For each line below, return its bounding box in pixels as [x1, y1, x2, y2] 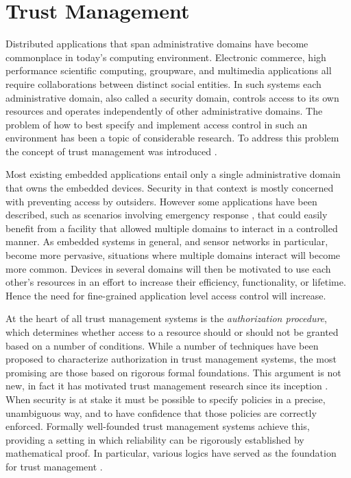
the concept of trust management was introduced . [5, 144, 217, 158]
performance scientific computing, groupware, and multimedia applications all [5, 63, 332, 78]
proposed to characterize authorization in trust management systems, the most [5, 352, 337, 366]
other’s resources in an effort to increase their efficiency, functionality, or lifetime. [5, 275, 346, 289]
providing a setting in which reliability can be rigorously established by [5, 432, 304, 446]
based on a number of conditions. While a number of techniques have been [5, 338, 319, 352]
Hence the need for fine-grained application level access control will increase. [5, 288, 326, 302]
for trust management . [5, 459, 103, 473]
